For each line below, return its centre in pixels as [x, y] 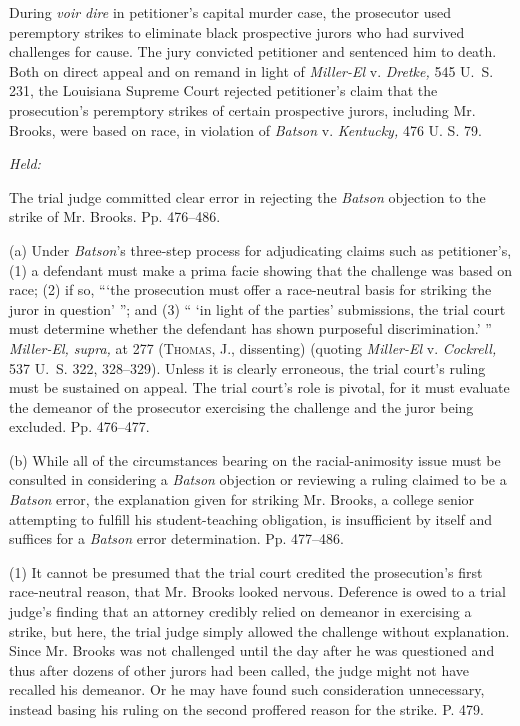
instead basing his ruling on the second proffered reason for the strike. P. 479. [246, 709]
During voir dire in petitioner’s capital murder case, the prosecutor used [230, 12]
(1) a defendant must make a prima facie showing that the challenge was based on [261, 269]
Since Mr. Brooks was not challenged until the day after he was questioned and [252, 650]
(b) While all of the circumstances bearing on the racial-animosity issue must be [255, 459]
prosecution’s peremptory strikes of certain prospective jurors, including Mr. [242, 109]
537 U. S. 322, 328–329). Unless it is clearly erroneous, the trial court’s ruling [247, 367]
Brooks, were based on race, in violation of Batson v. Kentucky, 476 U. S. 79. [245, 129]
